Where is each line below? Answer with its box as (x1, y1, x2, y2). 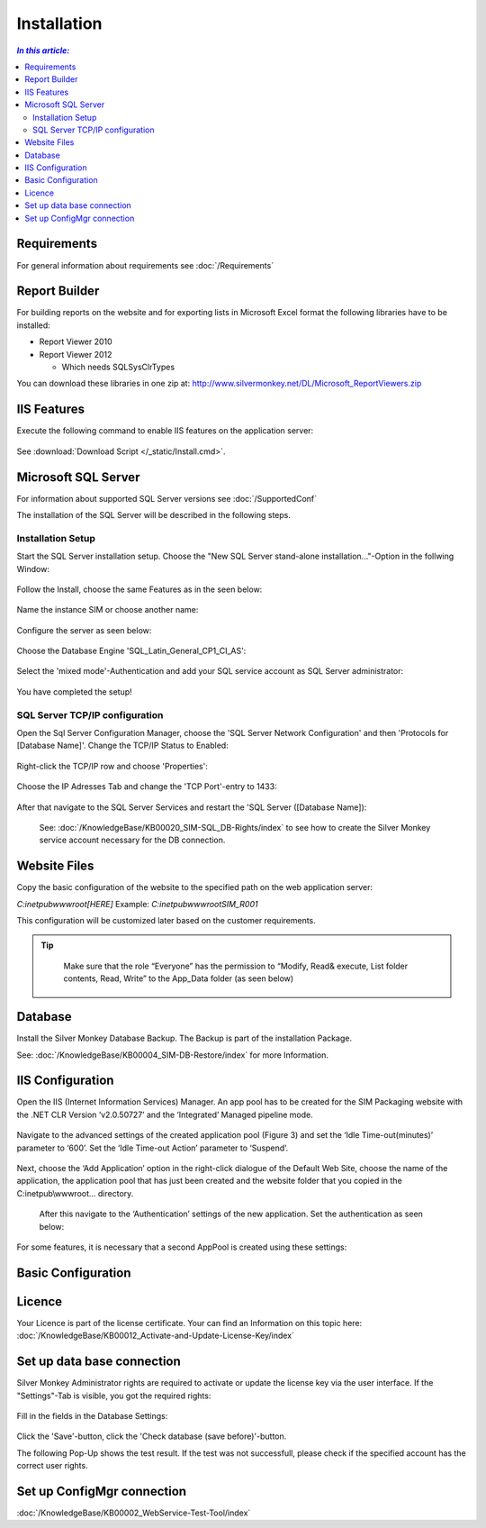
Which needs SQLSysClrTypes (61, 361, 175, 372)
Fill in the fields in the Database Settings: (16, 1410, 168, 1421)
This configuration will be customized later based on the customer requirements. (16, 915, 317, 926)
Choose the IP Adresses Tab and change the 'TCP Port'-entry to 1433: (16, 781, 278, 792)
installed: (16, 320, 51, 331)
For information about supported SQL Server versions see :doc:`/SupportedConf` (16, 493, 318, 504)
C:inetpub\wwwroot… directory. (16, 1187, 134, 1198)
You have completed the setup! (16, 686, 132, 697)
